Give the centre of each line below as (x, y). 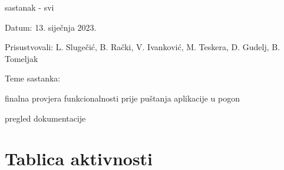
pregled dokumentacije (45, 118)
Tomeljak (22, 58)
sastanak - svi (29, 7)
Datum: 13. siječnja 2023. (51, 27)
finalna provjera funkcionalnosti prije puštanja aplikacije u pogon (122, 98)
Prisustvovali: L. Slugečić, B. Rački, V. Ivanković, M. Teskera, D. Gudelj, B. (143, 47)
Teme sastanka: (33, 78)
